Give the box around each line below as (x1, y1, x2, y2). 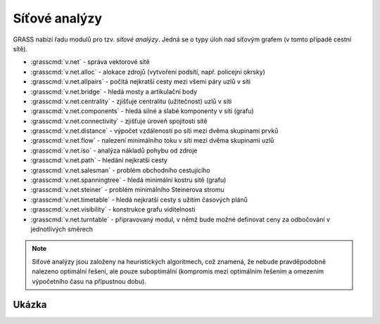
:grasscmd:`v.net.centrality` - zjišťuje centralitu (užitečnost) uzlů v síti (30, 97, 232, 105)
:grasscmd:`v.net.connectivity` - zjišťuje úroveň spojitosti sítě (30, 117, 208, 125)
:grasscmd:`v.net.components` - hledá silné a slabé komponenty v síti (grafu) (30, 107, 255, 115)
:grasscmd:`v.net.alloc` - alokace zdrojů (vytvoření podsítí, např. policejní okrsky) (30, 67, 265, 76)
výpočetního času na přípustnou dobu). (32, 277, 147, 285)
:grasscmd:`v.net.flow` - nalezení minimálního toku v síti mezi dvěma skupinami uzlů (30, 136, 274, 145)
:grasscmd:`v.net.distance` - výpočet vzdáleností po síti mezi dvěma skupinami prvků (30, 127, 279, 135)
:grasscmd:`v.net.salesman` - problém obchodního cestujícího (30, 166, 210, 174)
